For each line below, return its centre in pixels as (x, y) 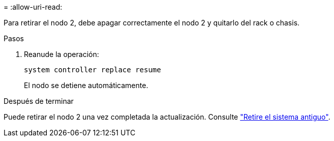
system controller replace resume (93, 70)
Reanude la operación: (62, 54)
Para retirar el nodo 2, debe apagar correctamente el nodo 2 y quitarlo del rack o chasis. (152, 23)
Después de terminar (39, 101)
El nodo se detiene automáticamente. (86, 85)
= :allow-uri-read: (33, 7)
